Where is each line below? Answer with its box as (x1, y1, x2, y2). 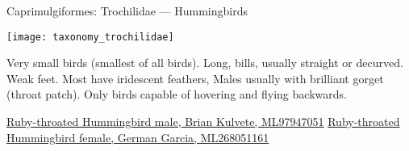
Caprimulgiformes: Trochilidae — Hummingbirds (6, 2, 248, 19)
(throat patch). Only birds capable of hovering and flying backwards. (6, 86, 347, 103)
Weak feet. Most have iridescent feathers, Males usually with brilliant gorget (6, 69, 384, 86)
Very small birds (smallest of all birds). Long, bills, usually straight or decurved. (6, 54, 403, 71)
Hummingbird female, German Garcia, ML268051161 (6, 128, 269, 145)
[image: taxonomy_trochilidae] (6, 31, 174, 43)
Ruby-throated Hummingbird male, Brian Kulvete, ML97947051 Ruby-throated (6, 113, 400, 130)
